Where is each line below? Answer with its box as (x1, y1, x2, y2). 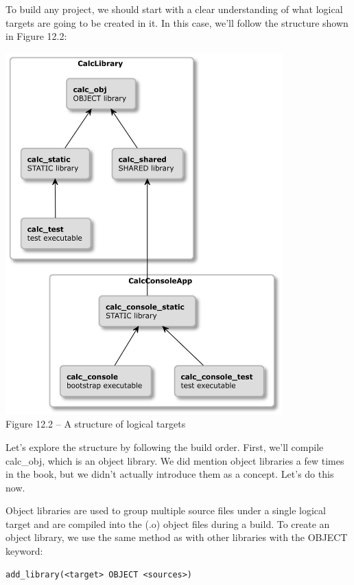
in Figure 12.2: (5, 29, 67, 43)
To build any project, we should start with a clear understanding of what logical (5, 2, 343, 16)
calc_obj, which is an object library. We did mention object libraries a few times (5, 453, 344, 467)
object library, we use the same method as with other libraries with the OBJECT (5, 530, 348, 544)
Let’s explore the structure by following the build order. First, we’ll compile (5, 439, 324, 454)
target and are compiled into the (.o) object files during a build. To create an (5, 516, 330, 531)
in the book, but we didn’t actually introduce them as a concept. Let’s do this (5, 467, 334, 481)
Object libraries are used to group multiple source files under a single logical (5, 503, 326, 518)
